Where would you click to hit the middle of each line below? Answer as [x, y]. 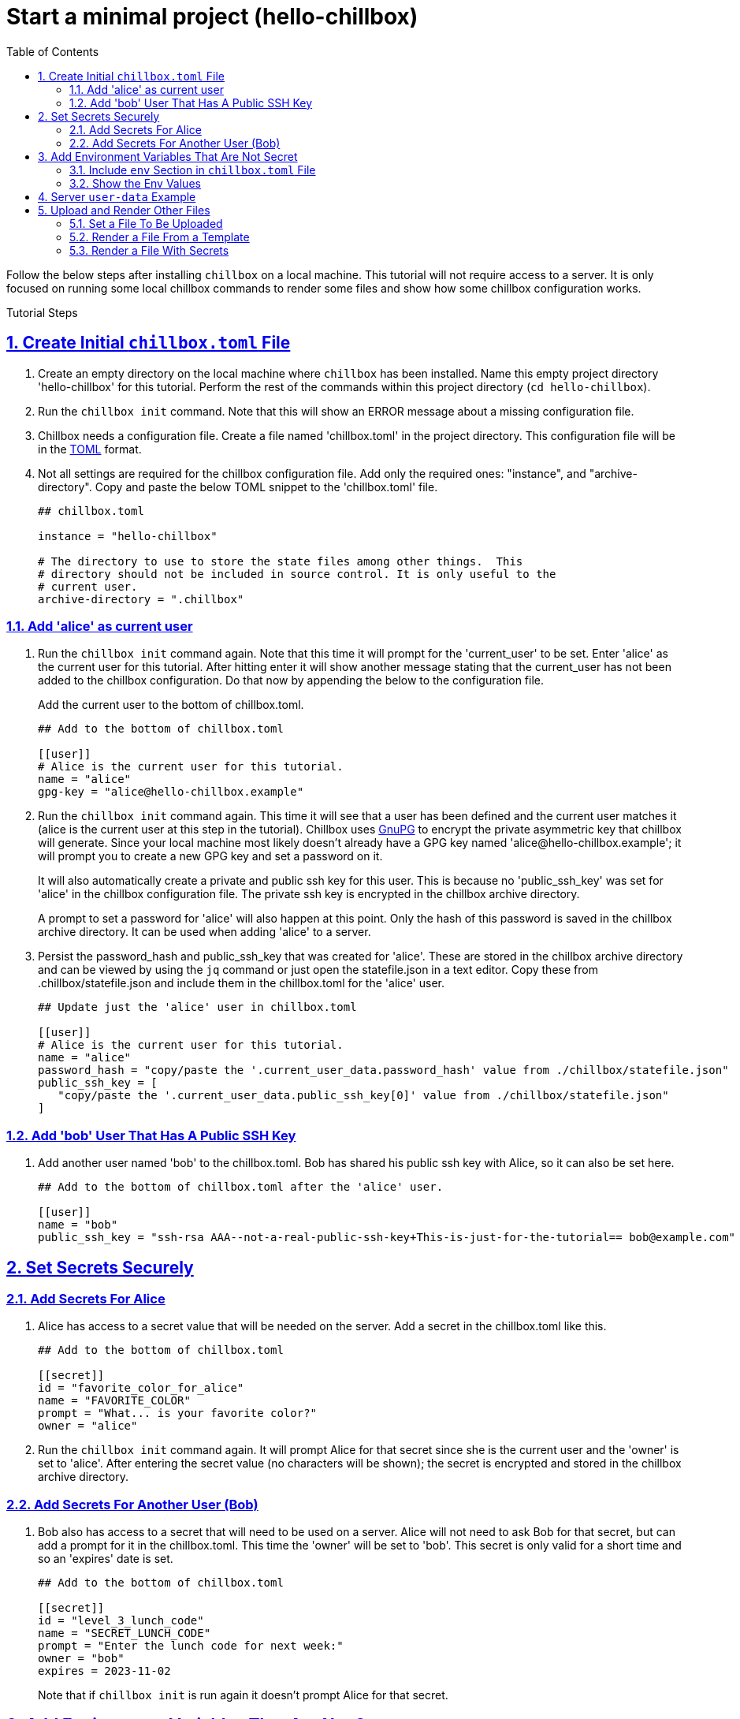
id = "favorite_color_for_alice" [141, 1388]
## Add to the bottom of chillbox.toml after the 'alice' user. [241, 1187]
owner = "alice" [88, 1426]
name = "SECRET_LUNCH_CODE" [125, 1633]
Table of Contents [53, 51]
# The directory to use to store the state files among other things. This [281, 561]
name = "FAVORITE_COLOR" [114, 1401]
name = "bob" [78, 1225]
